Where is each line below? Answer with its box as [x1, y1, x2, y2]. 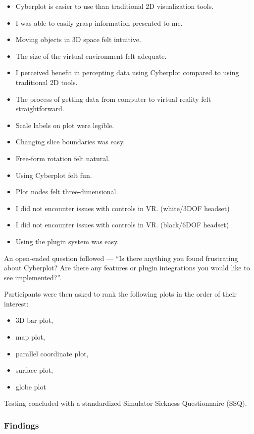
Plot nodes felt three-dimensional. [15, 186, 118, 197]
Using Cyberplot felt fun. [15, 170, 92, 180]
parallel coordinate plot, [15, 348, 89, 358]
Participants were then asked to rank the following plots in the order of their [4, 289, 237, 299]
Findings [4, 419, 39, 431]
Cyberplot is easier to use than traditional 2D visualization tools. [15, 1, 214, 11]
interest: [4, 298, 29, 308]
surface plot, [15, 365, 53, 375]
